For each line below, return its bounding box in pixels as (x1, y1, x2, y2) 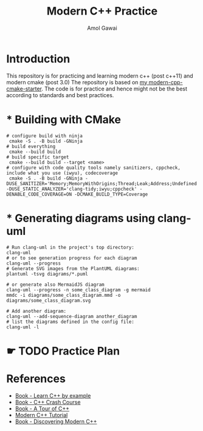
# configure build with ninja (6, 132, 83, 139)
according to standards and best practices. (6, 91, 114, 98)
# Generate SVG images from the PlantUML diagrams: (6, 265, 140, 271)
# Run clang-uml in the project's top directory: (6, 244, 135, 250)
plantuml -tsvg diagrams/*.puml (6, 271, 88, 277)
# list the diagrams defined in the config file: (6, 319, 135, 325)
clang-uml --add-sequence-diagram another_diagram (6, 313, 137, 319)
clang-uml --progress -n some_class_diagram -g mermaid (6, 287, 151, 293)
